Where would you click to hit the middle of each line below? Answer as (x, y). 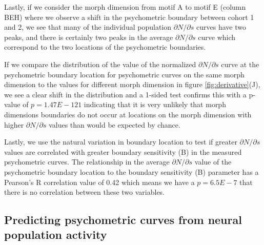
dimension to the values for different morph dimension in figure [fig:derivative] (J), (132, 84)
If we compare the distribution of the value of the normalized (100, 64)
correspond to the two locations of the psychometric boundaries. (105, 47)
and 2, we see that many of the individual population (88, 27)
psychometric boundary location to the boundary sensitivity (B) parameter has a (131, 171)
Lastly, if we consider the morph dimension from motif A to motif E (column (125, 7)
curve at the (240, 64)
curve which (217, 37)
